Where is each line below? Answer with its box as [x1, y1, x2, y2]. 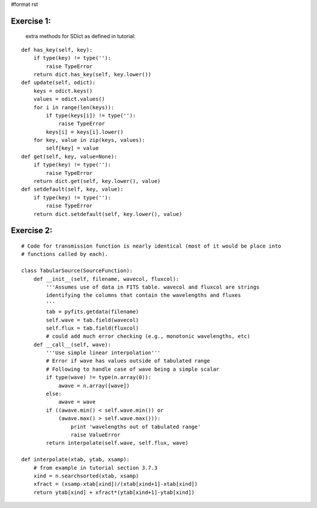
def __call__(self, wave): [33, 341, 112, 348]
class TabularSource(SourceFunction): [21, 267, 133, 274]
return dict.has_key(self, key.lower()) [33, 71, 152, 77]
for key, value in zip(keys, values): [33, 137, 146, 144]
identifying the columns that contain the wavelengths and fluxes [46, 292, 241, 299]
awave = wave [58, 399, 96, 405]
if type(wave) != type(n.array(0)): [46, 374, 152, 381]
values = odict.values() [33, 96, 105, 103]
